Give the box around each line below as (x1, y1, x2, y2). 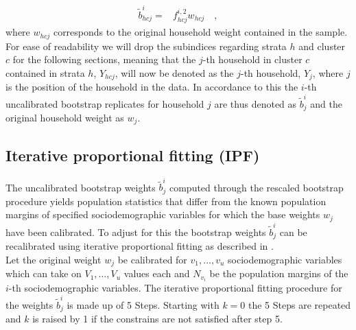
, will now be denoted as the (115, 65, 234, 80)
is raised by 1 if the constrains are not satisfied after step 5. (32, 311, 283, 325)
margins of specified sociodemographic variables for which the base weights (5, 207, 320, 222)
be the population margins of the (209, 266, 348, 281)
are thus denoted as (214, 96, 297, 110)
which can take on (5, 266, 82, 281)
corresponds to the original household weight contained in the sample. (53, 25, 348, 39)
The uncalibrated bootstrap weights (5, 180, 156, 194)
